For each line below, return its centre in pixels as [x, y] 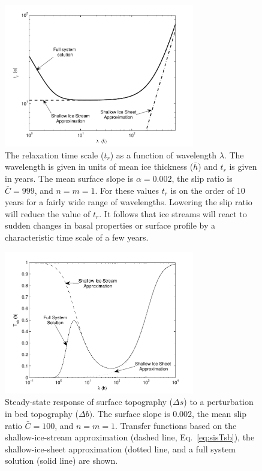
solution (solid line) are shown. [61, 460]
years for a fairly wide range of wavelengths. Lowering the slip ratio [129, 202]
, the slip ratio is [202, 178]
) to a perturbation [219, 402]
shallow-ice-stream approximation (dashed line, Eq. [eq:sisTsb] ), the [130, 437]
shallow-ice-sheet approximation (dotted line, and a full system [120, 448]
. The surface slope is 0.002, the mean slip [170, 414]
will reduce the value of [48, 213]
